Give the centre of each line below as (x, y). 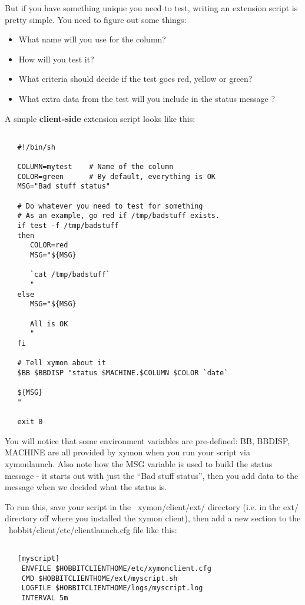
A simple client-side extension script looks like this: (100, 118)
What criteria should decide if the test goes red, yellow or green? (135, 79)
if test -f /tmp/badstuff (68, 226)
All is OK (49, 324)
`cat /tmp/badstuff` (70, 275)
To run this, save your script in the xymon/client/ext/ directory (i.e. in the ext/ (152, 506)
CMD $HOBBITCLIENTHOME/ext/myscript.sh (100, 578)
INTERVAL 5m (45, 598)
